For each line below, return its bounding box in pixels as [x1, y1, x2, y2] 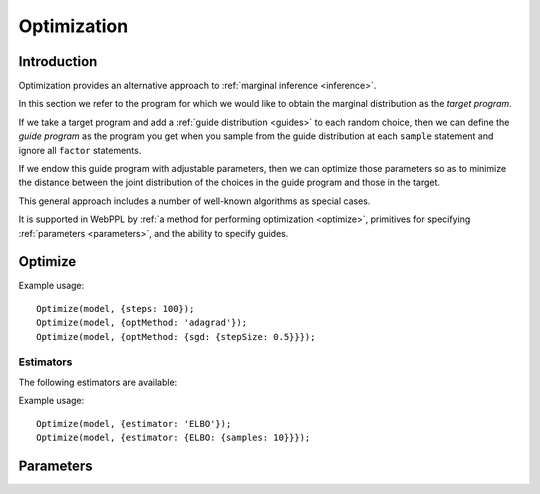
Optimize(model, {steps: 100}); [36, 303, 195, 314]
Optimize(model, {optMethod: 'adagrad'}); [36, 317, 248, 329]
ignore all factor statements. [18, 144, 142, 156]
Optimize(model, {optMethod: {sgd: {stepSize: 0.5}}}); [36, 331, 316, 342]
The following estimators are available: [18, 376, 178, 388]
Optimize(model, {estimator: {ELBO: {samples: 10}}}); [36, 431, 311, 443]
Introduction [18, 53, 98, 70]
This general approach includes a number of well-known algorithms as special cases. [18, 195, 371, 207]
